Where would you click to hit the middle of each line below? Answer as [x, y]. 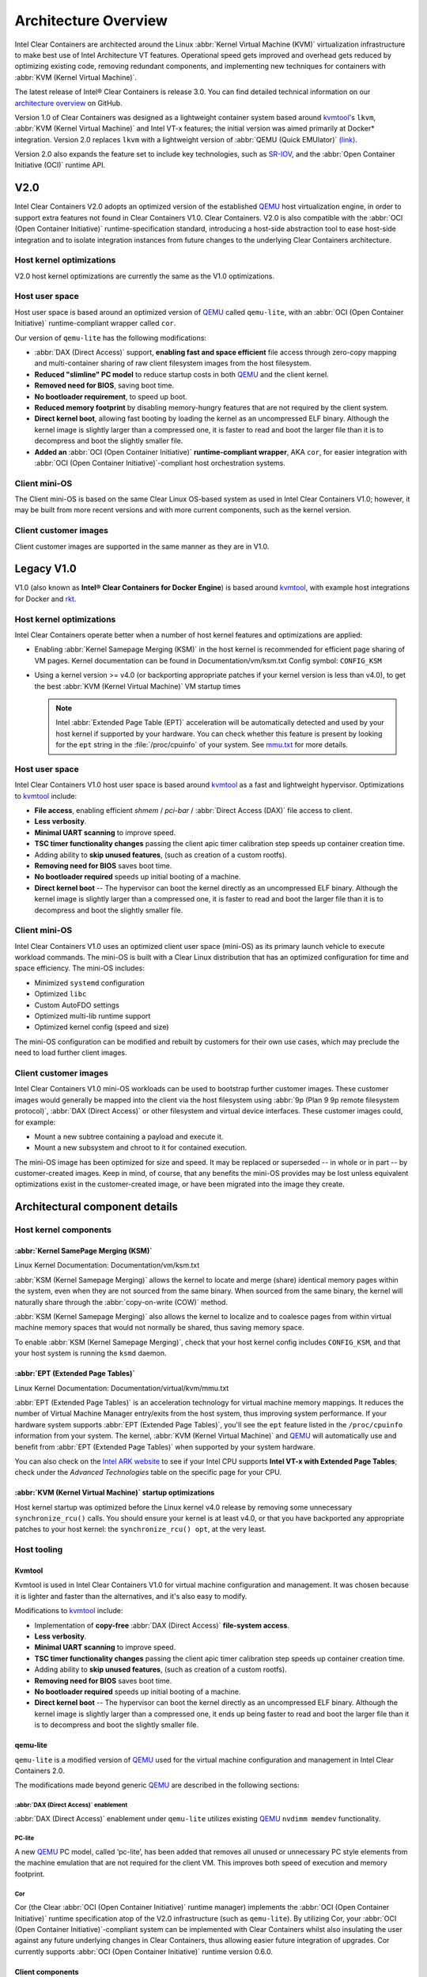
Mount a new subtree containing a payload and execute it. [129, 1136]
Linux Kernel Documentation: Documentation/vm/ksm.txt [107, 1265]
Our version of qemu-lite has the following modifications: [111, 338]
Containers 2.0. [40, 1771]
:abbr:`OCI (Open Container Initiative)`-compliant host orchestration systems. [160, 463]
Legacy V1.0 [45, 569]
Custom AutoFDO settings [77, 1005]
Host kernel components [63, 1230]
